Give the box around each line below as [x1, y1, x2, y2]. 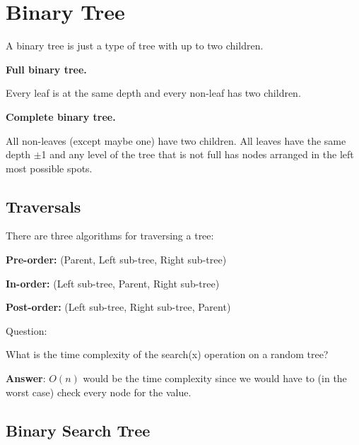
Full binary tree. [6, 61, 87, 76]
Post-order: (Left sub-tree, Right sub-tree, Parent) [6, 299, 231, 314]
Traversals [6, 195, 81, 217]
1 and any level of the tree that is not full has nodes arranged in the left [41, 147, 354, 162]
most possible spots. [6, 160, 93, 175]
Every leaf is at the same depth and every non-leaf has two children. [6, 85, 301, 100]
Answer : [6, 371, 46, 386]
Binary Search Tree [6, 419, 151, 441]
